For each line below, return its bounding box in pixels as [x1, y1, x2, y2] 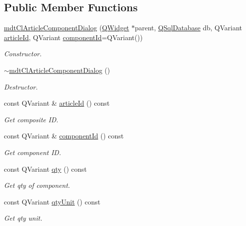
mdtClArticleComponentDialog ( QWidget [4, 23, 129, 33]
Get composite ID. [4, 114, 59, 124]
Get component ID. [4, 147, 61, 157]
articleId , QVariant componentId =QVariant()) [4, 32, 143, 42]
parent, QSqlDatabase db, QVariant [135, 23, 242, 33]
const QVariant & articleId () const [4, 98, 110, 108]
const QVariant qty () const [4, 163, 87, 174]
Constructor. [4, 48, 42, 59]
